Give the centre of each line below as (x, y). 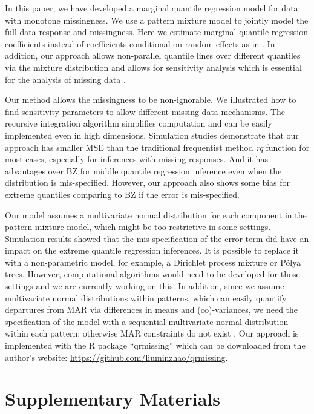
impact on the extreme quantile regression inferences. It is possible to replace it (152, 250)
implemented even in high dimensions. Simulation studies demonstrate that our (152, 135)
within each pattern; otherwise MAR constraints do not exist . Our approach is (152, 333)
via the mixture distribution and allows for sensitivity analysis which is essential (153, 67)
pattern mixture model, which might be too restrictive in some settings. (138, 227)
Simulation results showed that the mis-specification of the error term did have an (157, 238)
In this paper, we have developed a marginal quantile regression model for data (152, 8)
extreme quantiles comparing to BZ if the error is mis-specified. (122, 194)
